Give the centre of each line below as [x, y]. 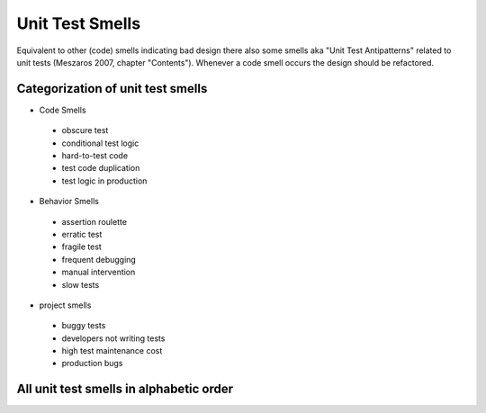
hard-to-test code [95, 156]
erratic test [82, 234]
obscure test [85, 130]
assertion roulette [94, 221]
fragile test [82, 247]
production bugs [92, 364]
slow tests [81, 284]
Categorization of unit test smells [112, 89]
